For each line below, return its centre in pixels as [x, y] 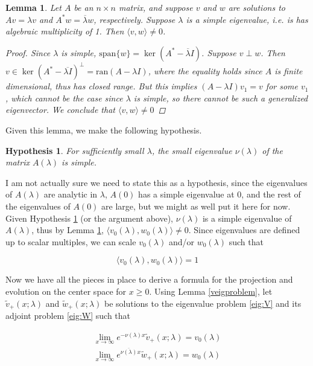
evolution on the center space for [66, 291]
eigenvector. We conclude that [60, 110]
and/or [181, 241]
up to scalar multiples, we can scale [71, 241]
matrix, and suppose [156, 7]
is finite [289, 71]
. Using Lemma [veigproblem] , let [211, 291]
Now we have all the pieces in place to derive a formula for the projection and [149, 279]
